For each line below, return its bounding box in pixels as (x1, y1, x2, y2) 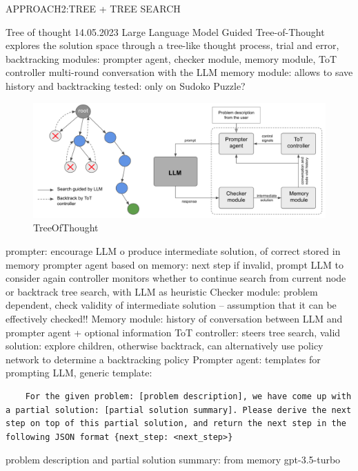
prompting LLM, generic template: (6, 365, 152, 380)
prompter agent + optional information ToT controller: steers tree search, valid (6, 325, 341, 339)
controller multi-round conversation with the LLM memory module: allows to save (6, 65, 353, 79)
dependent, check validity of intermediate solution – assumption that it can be (6, 298, 337, 312)
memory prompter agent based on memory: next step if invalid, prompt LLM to (6, 257, 344, 271)
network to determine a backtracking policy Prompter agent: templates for (6, 352, 321, 366)
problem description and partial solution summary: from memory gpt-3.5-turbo (6, 452, 341, 467)
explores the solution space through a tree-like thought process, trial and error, (6, 38, 339, 52)
